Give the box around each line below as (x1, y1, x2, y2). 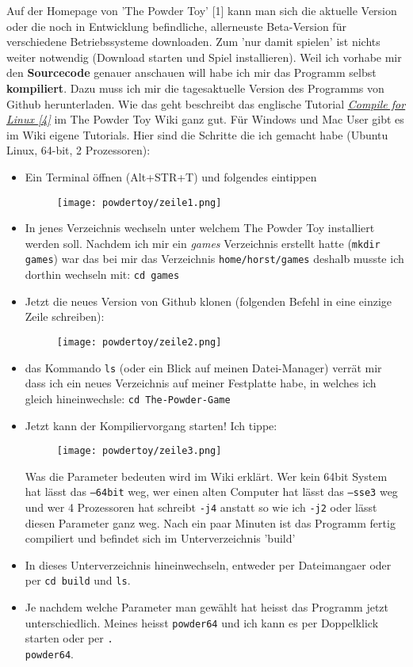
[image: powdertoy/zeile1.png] (56, 196, 222, 208)
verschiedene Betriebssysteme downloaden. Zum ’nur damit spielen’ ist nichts (6, 33, 380, 50)
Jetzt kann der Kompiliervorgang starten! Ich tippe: (25, 417, 277, 433)
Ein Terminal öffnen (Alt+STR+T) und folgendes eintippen (25, 168, 317, 185)
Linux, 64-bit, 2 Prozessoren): (6, 142, 151, 158)
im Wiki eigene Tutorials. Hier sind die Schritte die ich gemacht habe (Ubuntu (6, 126, 388, 143)
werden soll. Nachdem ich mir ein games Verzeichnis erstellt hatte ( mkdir (25, 234, 380, 251)
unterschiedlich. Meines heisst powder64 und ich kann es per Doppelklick (25, 614, 379, 631)
